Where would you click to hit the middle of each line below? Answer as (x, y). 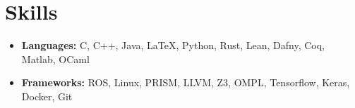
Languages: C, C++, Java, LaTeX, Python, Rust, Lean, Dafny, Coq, (173, 45)
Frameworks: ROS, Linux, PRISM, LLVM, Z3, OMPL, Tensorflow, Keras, (186, 82)
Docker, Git (47, 96)
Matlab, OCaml (55, 59)
